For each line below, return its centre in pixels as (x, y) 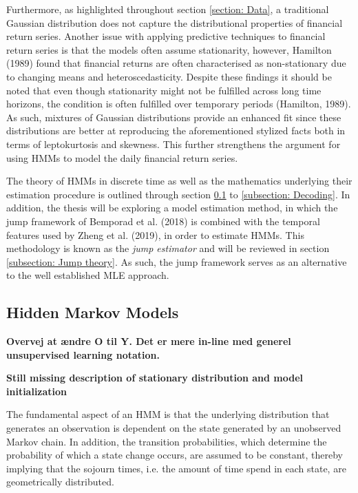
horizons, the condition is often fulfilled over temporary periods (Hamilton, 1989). (179, 104)
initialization (37, 391)
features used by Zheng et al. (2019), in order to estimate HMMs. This (155, 234)
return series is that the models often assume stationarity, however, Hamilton (169, 49)
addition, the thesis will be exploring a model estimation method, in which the (172, 208)
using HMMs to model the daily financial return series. (122, 157)
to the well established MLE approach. (88, 275)
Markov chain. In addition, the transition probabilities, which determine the (167, 441)
